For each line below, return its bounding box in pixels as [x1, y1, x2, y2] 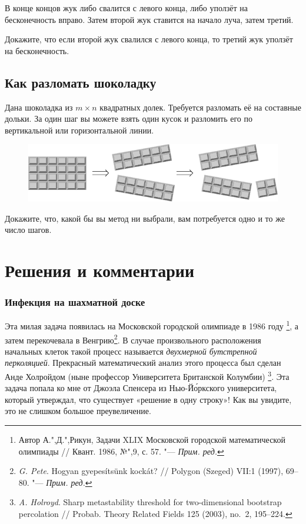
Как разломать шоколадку [5, 73, 157, 91]
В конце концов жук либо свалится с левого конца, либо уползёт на [5, 2, 248, 14]
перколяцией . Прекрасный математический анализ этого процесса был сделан [5, 356, 281, 369]
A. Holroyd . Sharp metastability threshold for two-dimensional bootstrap [18, 496, 282, 508]
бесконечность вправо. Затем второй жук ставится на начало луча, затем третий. [5, 13, 294, 25]
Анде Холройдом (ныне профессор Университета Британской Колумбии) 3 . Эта [5, 369, 290, 382]
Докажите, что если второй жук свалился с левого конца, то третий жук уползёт [5, 33, 293, 45]
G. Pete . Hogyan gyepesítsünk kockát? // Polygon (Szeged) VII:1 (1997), [18, 465, 284, 477]
